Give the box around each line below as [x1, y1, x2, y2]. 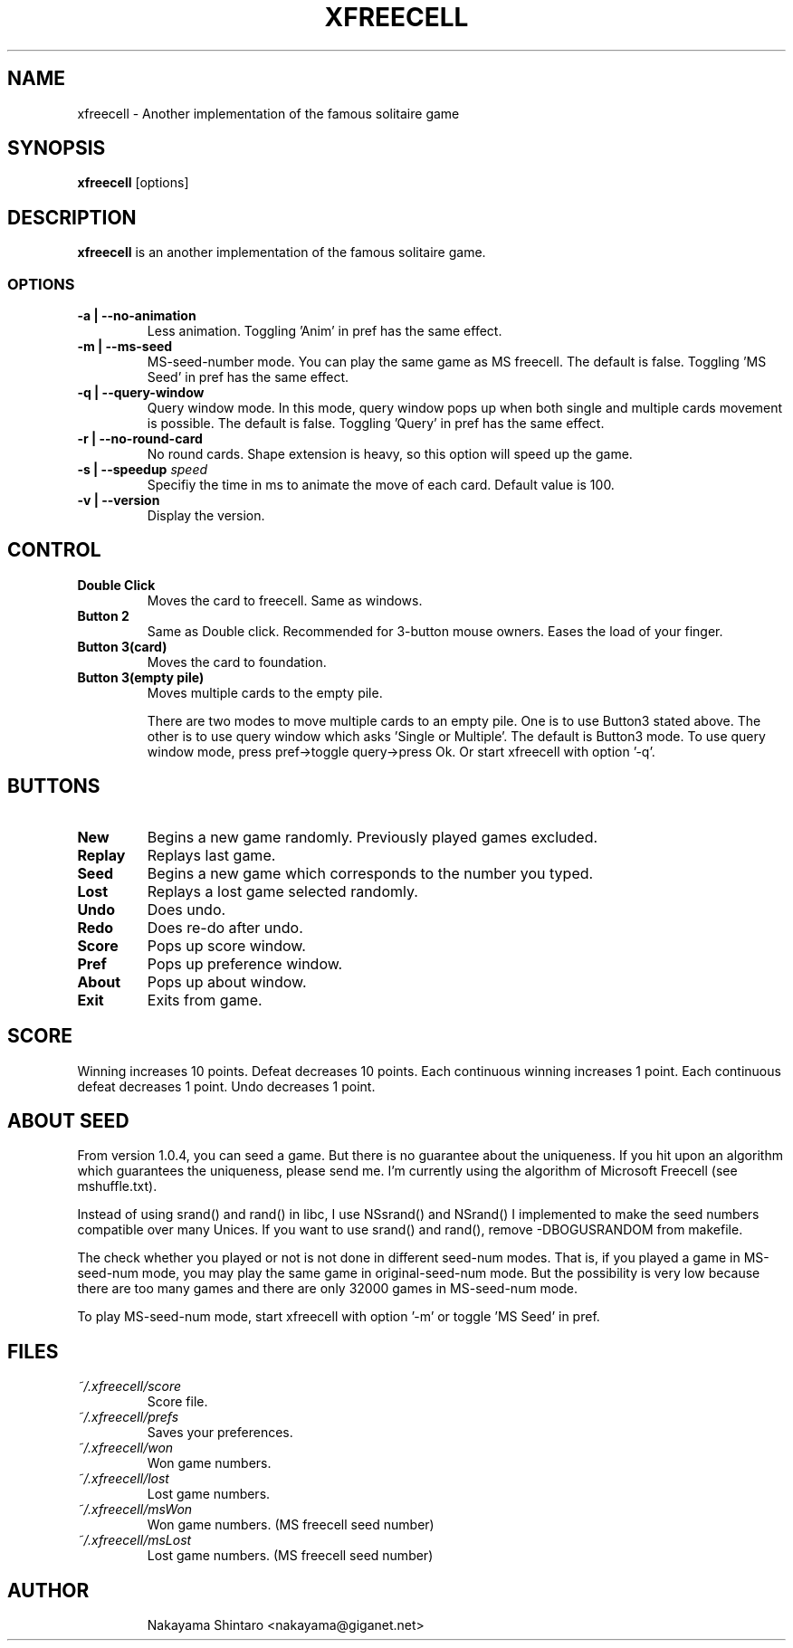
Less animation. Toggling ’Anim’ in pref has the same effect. [147, 323, 502, 339]
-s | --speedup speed [77, 462, 208, 478]
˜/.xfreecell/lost [77, 1471, 169, 1487]
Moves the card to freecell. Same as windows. [147, 592, 423, 608]
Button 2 [77, 607, 129, 624]
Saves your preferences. [147, 1424, 293, 1441]
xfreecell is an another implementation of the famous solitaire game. [77, 244, 486, 261]
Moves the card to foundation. [147, 653, 327, 670]
